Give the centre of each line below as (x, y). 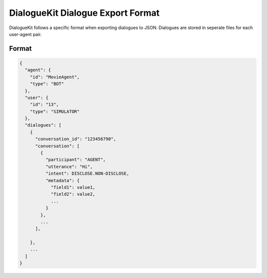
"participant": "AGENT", (75, 160)
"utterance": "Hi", (69, 167)
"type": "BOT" (47, 84)
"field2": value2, (73, 194)
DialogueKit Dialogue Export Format (85, 13)
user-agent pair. (25, 34)
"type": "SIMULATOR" (55, 111)
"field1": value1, (73, 187)
